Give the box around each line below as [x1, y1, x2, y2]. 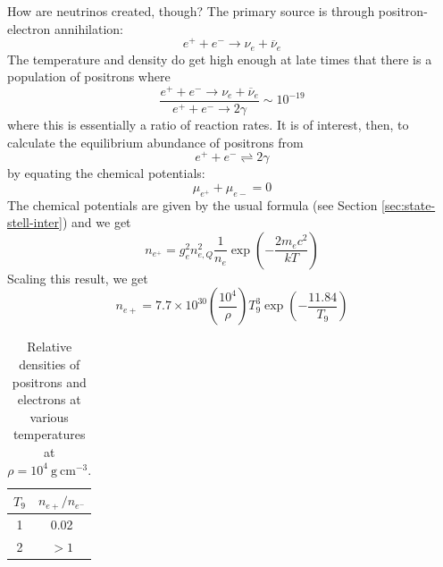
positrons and [12, 372, 87, 391]
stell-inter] [7, 213, 63, 232]
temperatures [13, 425, 86, 444]
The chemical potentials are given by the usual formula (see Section [7, 195, 378, 214]
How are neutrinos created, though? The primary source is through [7, 2, 375, 20]
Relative [27, 337, 72, 356]
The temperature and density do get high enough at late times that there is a [7, 49, 432, 68]
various [29, 407, 69, 426]
